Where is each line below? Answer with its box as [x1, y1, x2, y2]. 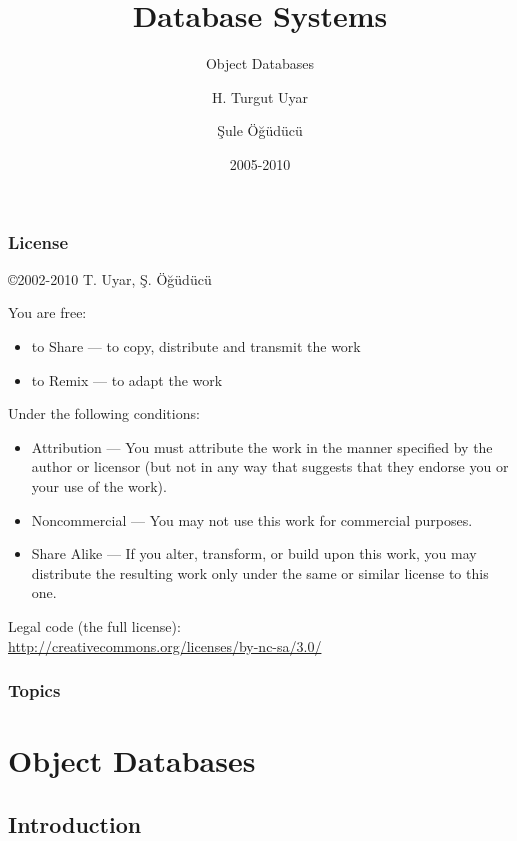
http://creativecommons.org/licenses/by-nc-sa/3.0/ [8, 635, 322, 656]
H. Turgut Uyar [211, 86, 309, 107]
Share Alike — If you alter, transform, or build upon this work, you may [31, 543, 477, 564]
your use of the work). [31, 475, 167, 496]
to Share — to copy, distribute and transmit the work [31, 335, 361, 356]
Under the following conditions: [8, 403, 200, 424]
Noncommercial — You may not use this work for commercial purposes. [31, 509, 473, 530]
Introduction [8, 808, 142, 839]
